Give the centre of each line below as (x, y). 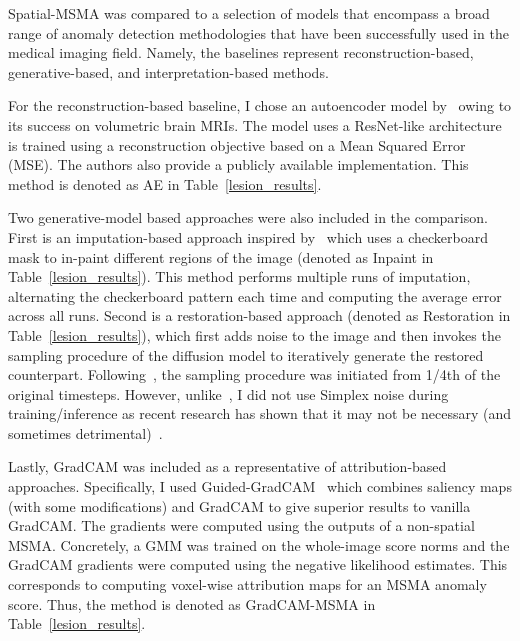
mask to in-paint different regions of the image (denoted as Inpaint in (221, 256)
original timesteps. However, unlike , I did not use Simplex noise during (228, 393)
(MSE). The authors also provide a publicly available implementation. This (238, 164)
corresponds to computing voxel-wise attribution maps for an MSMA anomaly (247, 584)
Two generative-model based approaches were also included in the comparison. (248, 217)
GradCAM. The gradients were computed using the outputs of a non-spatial (241, 525)
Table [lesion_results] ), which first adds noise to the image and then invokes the (254, 334)
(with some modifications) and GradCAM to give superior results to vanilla (239, 505)
